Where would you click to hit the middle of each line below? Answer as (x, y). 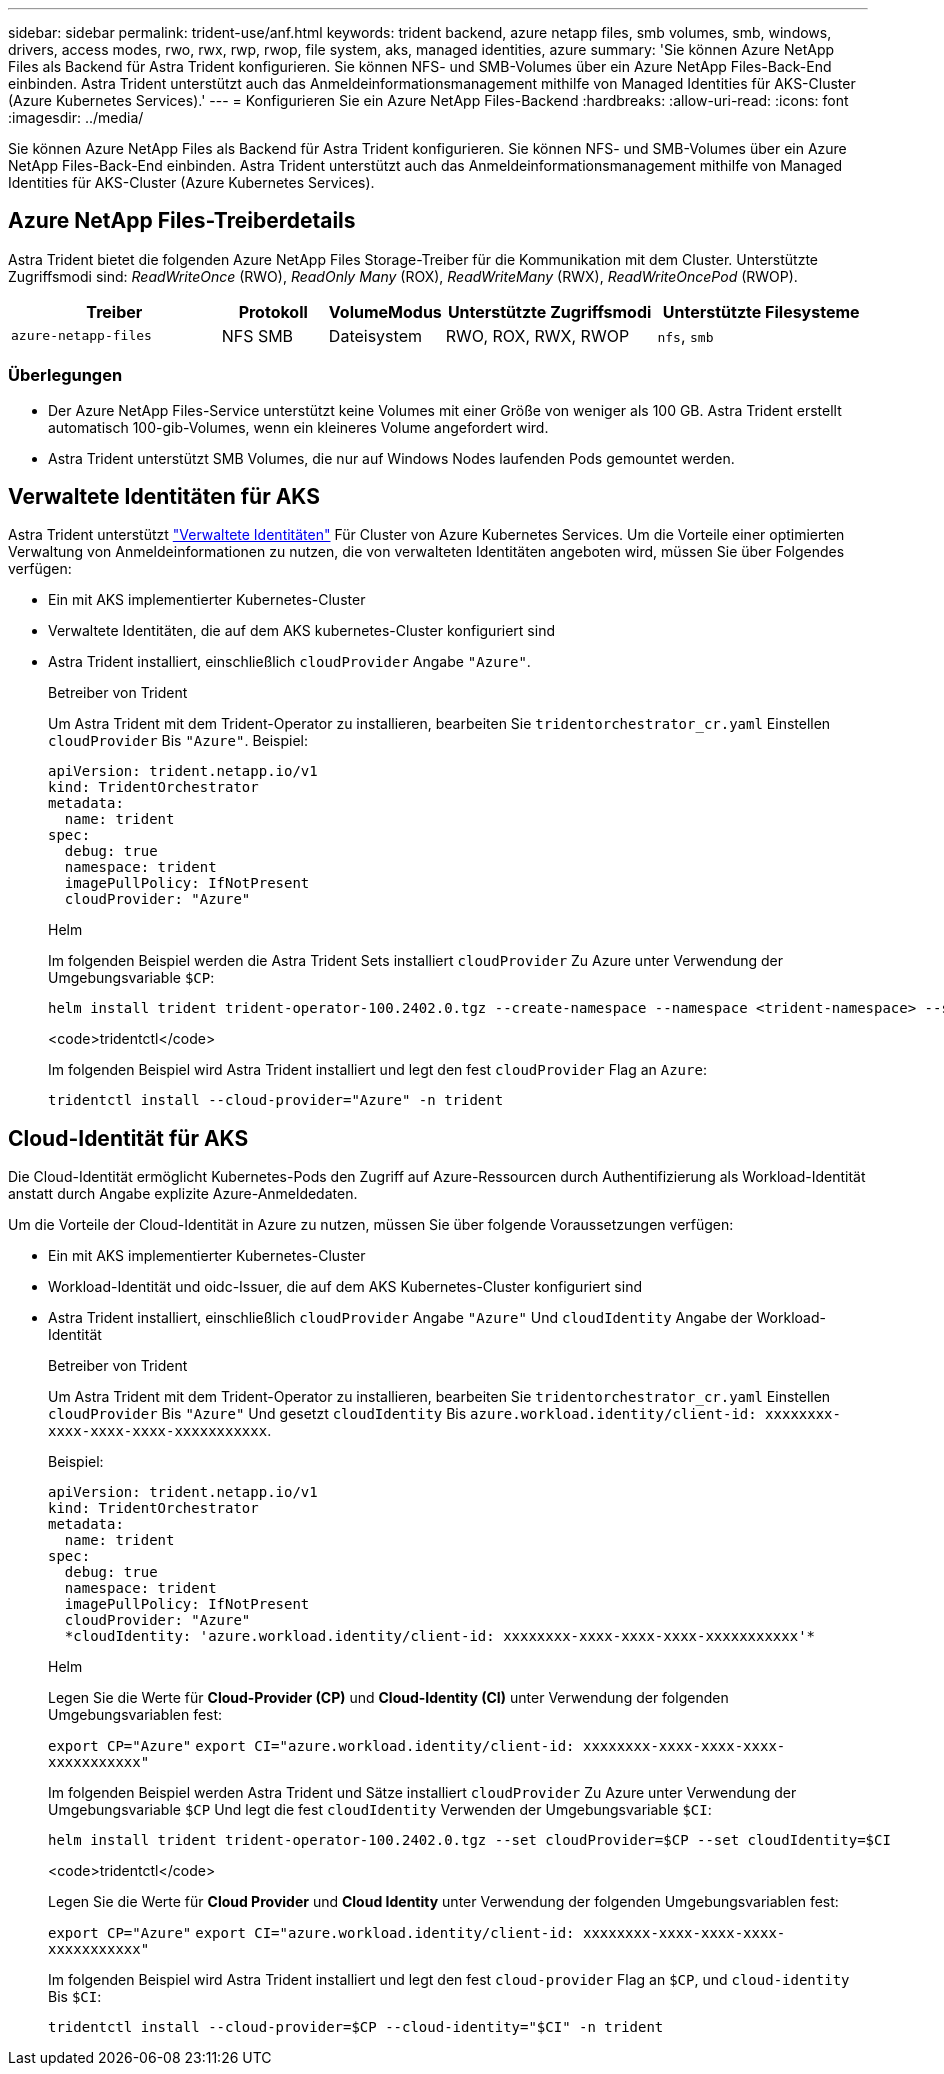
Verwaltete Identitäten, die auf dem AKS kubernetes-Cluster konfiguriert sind (301, 631)
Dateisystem (375, 335)
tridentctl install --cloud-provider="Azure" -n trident (276, 1100)
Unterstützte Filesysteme (761, 311)
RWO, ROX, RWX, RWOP (537, 335)
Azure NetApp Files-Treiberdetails (182, 221)
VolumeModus (385, 311)
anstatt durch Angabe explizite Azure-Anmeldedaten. (183, 1194)
